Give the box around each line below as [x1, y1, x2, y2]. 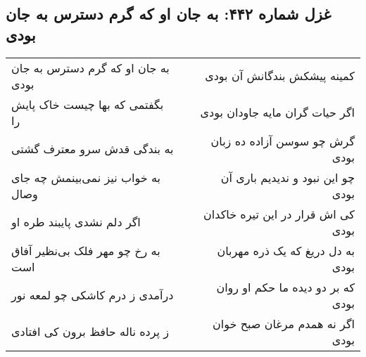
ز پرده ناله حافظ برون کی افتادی [11, 323, 170, 340]
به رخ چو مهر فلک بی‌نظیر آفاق [11, 242, 160, 259]
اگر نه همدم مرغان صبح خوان [212, 315, 355, 332]
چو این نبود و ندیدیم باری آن [220, 169, 355, 186]
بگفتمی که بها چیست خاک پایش [11, 96, 164, 112]
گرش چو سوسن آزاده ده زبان [210, 132, 355, 149]
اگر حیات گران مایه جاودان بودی [200, 104, 355, 121]
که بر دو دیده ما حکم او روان [216, 278, 355, 295]
